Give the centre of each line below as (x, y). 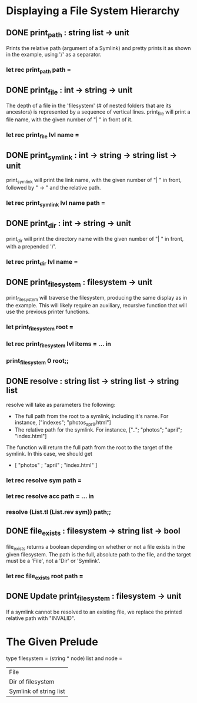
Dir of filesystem (32, 681)
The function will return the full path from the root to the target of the (89, 447)
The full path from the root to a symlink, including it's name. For (91, 416)
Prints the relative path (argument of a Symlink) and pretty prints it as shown (98, 48)
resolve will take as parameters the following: (61, 404)
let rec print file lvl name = (43, 135)
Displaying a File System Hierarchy (93, 11)
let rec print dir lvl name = (42, 263)
